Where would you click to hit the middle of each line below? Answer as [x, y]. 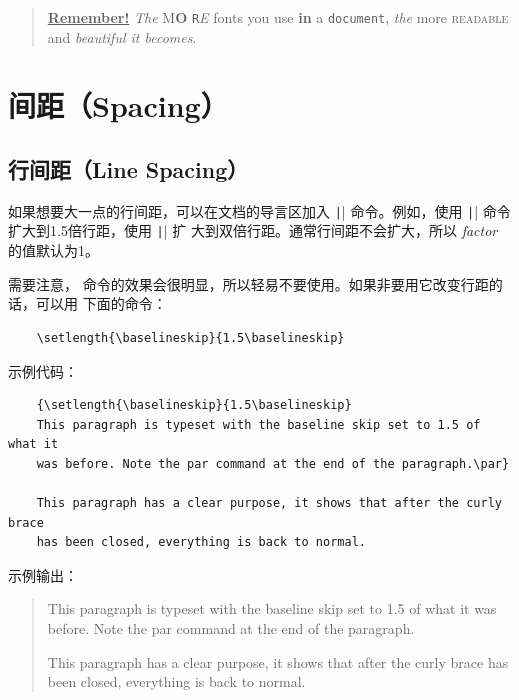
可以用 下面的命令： [101, 303]
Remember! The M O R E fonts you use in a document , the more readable [278, 17]
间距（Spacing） [118, 105]
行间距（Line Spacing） [128, 169]
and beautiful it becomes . [122, 36]
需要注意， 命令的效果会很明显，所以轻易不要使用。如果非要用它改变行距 [248, 283]
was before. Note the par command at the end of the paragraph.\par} [273, 463]
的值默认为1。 [53, 250]
